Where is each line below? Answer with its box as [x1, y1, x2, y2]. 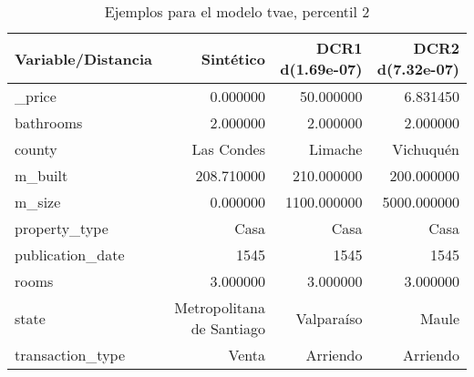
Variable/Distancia [15, 47, 152, 69]
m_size [15, 191, 61, 212]
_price [15, 86, 57, 107]
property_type [15, 218, 108, 239]
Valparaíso [295, 307, 363, 329]
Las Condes [191, 138, 265, 159]
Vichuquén [392, 138, 459, 159]
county [15, 138, 57, 159]
